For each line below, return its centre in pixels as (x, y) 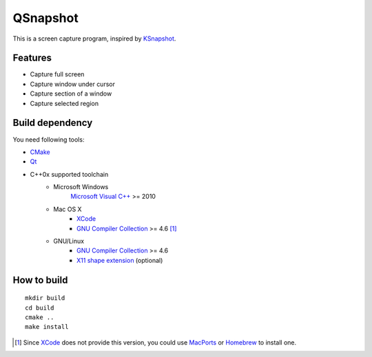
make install (47, 327)
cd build (40, 307)
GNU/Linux (69, 241)
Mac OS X (68, 209)
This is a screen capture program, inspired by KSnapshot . (94, 39)
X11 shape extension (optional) (120, 260)
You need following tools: (49, 139)
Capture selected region (64, 103)
